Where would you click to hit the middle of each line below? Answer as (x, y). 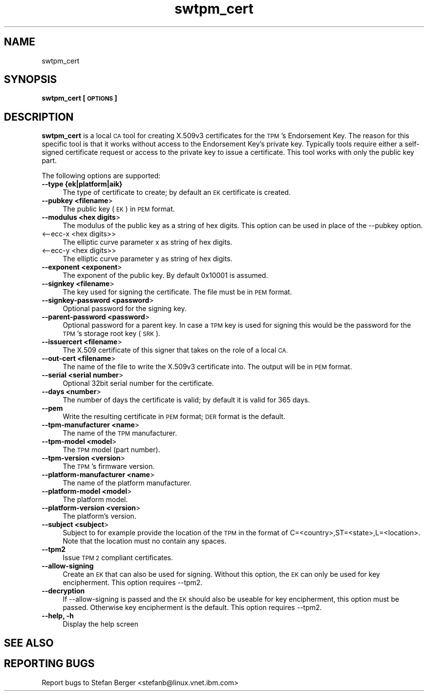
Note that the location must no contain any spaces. (145, 541)
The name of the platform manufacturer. (127, 483)
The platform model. (95, 500)
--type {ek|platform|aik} (82, 184)
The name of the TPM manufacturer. (120, 433)
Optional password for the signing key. (125, 309)
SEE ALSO (29, 643)
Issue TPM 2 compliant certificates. (118, 558)
